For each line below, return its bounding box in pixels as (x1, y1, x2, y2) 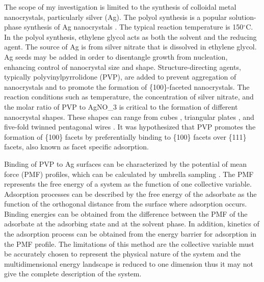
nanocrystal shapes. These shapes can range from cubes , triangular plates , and (4, 111, 254, 122)
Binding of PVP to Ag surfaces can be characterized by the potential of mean (4, 158, 247, 169)
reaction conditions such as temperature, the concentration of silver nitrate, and (4, 91, 254, 102)
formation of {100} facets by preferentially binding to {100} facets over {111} (4, 131, 247, 142)
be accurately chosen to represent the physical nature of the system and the (4, 248, 241, 259)
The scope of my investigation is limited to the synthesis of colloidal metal (4, 2, 236, 12)
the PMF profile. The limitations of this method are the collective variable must (4, 238, 254, 249)
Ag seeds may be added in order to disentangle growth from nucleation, (4, 51, 228, 62)
